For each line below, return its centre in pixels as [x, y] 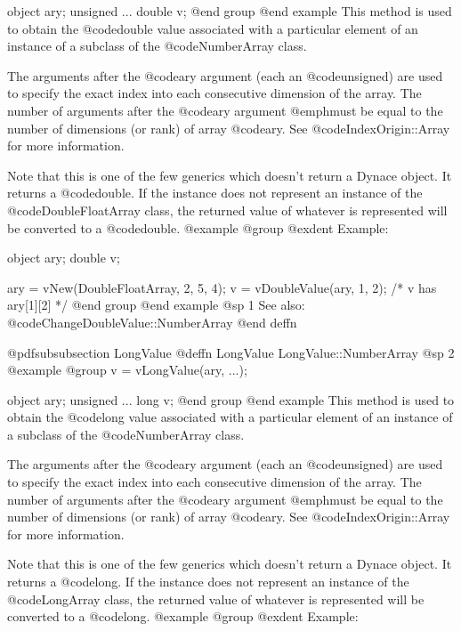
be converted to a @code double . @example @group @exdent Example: [198, 227]
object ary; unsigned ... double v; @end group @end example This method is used [230, 11]
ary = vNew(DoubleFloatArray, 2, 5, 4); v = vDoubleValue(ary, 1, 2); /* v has [222, 287]
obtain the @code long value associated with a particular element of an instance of [230, 417]
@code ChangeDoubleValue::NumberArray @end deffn [152, 322]
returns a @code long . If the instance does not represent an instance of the [208, 582]
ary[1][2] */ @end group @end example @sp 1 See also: [156, 305]
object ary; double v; [64, 258]
